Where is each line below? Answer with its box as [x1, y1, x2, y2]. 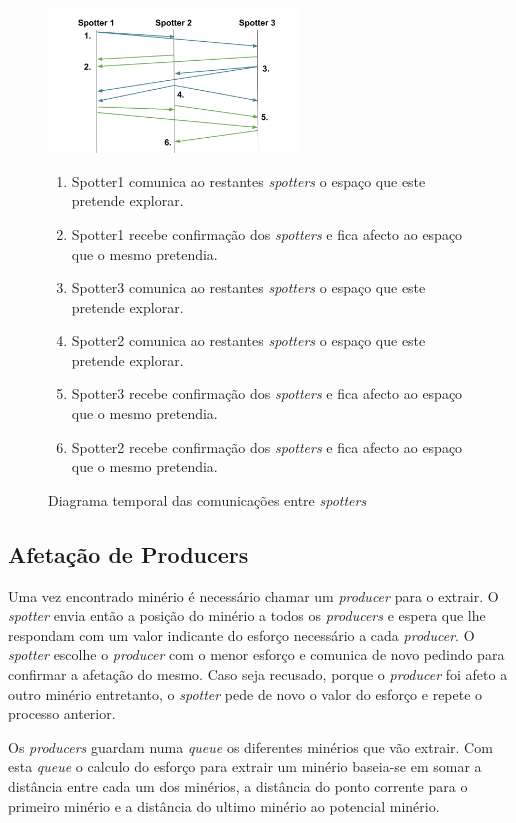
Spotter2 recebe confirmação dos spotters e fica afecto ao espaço [71, 436, 463, 457]
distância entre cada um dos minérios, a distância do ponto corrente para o [8, 775, 468, 796]
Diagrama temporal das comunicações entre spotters [48, 489, 367, 510]
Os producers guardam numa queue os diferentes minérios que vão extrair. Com [8, 736, 493, 757]
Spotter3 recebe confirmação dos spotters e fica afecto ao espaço [71, 383, 463, 404]
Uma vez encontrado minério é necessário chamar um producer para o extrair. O [8, 585, 499, 606]
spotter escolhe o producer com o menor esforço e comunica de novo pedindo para [8, 644, 505, 665]
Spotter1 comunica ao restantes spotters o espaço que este [71, 170, 426, 191]
